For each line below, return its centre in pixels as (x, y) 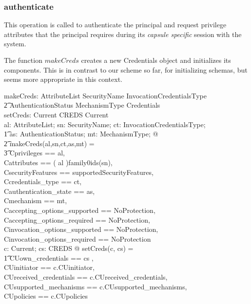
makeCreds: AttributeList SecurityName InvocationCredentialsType (105, 95)
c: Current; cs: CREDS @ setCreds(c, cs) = (69, 248)
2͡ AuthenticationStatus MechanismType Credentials (82, 105)
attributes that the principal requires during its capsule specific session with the (123, 34)
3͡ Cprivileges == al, (34, 153)
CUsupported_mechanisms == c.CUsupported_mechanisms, (96, 286)
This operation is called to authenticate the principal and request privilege (115, 25)
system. (15, 44)
